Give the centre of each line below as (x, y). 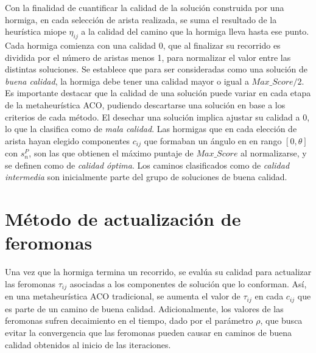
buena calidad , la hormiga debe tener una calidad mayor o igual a (127, 81)
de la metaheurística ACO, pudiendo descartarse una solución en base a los (145, 104)
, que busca (281, 320)
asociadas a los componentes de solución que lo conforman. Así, (188, 283)
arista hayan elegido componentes (68, 140)
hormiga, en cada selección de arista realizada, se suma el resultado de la (141, 19)
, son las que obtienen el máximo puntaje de (111, 153)
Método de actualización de (123, 219)
